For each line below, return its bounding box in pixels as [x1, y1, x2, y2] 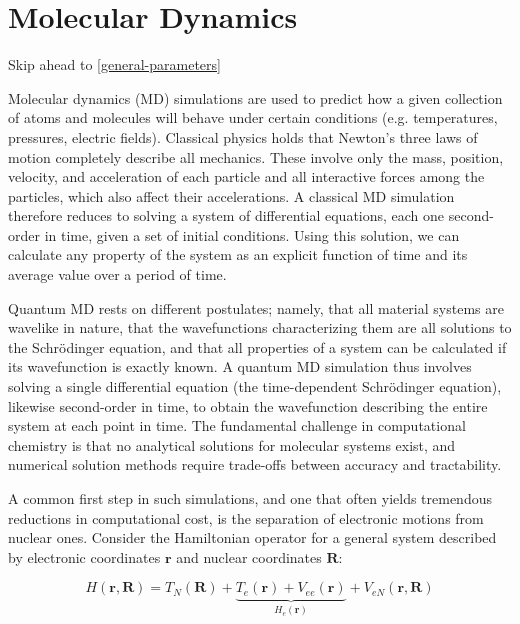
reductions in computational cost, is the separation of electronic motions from [8, 507, 484, 528]
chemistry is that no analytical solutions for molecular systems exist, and [8, 434, 456, 455]
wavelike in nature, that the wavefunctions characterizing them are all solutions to [8, 317, 512, 338]
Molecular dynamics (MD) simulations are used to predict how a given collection [8, 87, 503, 108]
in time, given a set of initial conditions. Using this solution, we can [44, 224, 460, 245]
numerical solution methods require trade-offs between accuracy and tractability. [8, 454, 502, 475]
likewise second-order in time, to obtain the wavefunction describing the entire [8, 395, 488, 416]
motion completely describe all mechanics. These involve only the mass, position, [8, 146, 504, 167]
